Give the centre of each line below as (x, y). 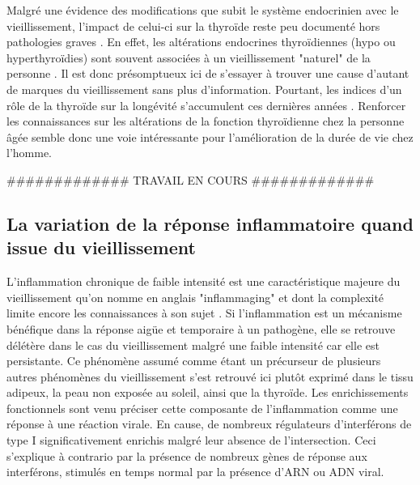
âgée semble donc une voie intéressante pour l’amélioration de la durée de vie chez (210, 136)
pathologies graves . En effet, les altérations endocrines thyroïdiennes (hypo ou (201, 42)
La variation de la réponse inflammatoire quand (210, 223)
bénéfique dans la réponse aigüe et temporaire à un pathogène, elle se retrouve (201, 328)
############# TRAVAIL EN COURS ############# (191, 179)
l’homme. (29, 153)
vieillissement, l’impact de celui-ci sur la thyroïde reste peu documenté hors (193, 26)
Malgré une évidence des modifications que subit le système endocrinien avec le (203, 10)
